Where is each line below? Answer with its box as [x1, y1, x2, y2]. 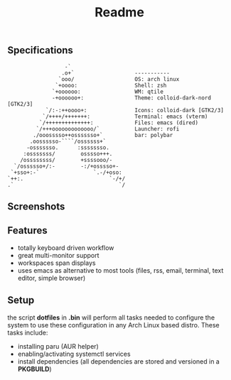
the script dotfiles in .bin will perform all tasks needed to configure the [7, 313, 215, 322]
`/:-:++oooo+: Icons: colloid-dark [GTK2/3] [45, 107, 224, 114]
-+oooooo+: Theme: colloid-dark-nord [52, 94, 212, 102]
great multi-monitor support [17, 251, 100, 259]
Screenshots [7, 200, 65, 212]
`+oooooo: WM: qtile [52, 88, 163, 95]
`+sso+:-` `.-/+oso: [10, 168, 122, 176]
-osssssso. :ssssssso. [26, 143, 110, 151]
